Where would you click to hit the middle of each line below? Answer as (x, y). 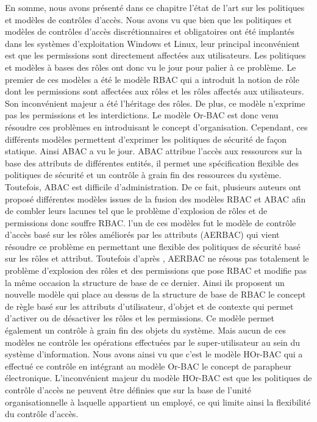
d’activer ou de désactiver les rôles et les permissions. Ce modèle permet (140, 318)
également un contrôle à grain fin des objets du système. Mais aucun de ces (145, 330)
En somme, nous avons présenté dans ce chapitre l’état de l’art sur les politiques (155, 7)
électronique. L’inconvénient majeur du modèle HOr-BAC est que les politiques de (158, 378)
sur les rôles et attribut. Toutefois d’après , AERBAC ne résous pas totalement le (157, 258)
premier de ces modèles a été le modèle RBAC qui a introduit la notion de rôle (152, 79)
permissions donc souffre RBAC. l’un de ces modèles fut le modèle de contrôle (151, 222)
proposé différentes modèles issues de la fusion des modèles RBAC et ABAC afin (155, 198)
